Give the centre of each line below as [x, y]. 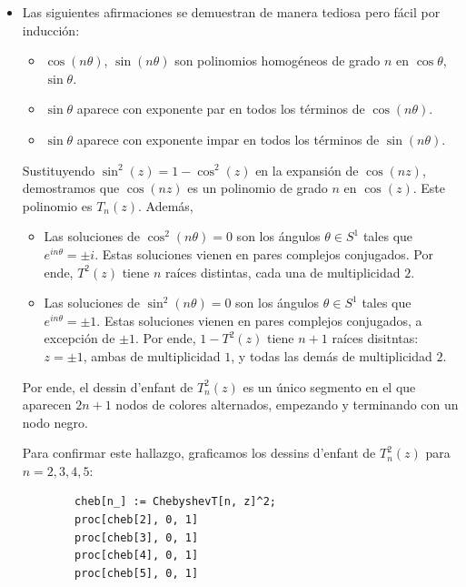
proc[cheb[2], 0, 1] [137, 520]
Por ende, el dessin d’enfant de [108, 386]
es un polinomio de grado [258, 188]
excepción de [79, 338]
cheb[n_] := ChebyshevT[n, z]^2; [175, 502]
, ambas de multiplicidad [152, 355]
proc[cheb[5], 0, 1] [137, 573]
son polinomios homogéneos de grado [278, 61]
